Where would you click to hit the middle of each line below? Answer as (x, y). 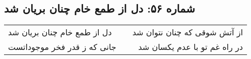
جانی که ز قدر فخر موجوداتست (62, 47)
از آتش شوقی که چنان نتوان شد (187, 32)
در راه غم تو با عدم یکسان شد (191, 47)
